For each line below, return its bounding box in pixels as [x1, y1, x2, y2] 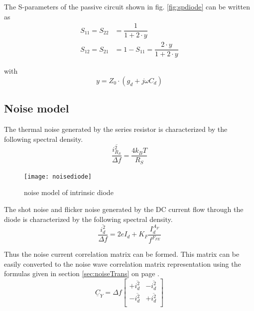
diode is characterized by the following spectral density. [4, 213, 173, 224]
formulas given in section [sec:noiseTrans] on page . [4, 268, 159, 279]
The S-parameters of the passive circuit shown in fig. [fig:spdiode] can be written [4, 1, 251, 11]
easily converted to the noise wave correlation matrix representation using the [4, 258, 241, 269]
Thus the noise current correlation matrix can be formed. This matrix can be [4, 249, 240, 259]
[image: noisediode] [24, 173, 92, 180]
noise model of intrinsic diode [24, 187, 114, 198]
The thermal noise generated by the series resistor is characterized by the [4, 124, 228, 134]
